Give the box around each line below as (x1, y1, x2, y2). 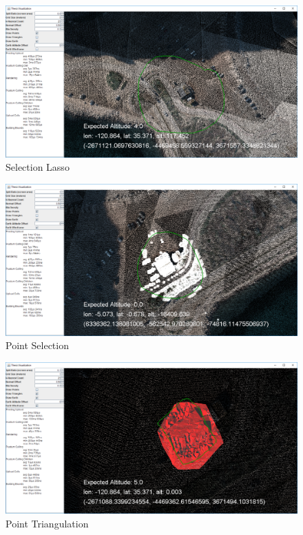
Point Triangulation (6, 516, 89, 531)
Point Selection (6, 338, 69, 353)
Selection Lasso (6, 160, 70, 174)
